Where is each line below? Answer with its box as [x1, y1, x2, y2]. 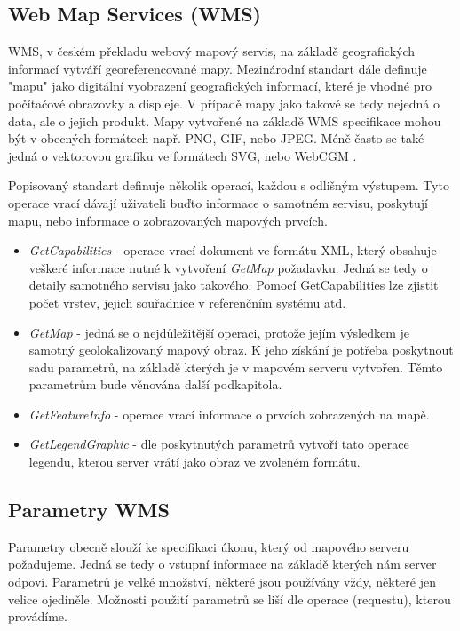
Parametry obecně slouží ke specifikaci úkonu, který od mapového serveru [8, 537, 409, 555]
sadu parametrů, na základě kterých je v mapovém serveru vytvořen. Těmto [28, 357, 443, 376]
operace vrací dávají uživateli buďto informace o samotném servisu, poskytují [8, 193, 428, 212]
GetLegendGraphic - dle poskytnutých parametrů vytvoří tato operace [28, 435, 409, 453]
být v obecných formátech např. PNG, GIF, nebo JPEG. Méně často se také [8, 129, 424, 148]
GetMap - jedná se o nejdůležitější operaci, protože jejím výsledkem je [28, 323, 410, 341]
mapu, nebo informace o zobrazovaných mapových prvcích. [8, 211, 328, 229]
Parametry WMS [8, 496, 170, 523]
